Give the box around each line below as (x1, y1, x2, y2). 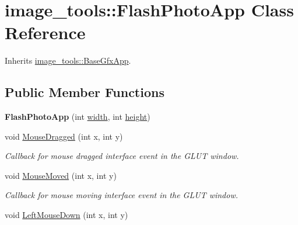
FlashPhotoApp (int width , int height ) (5, 110, 150, 123)
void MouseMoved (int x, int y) (5, 169, 117, 181)
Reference (5, 20, 86, 44)
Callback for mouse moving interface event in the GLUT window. (5, 189, 239, 201)
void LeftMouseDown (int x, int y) (5, 209, 128, 221)
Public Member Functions (5, 83, 164, 101)
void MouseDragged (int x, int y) (5, 130, 123, 142)
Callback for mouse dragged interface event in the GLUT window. (5, 150, 239, 162)
